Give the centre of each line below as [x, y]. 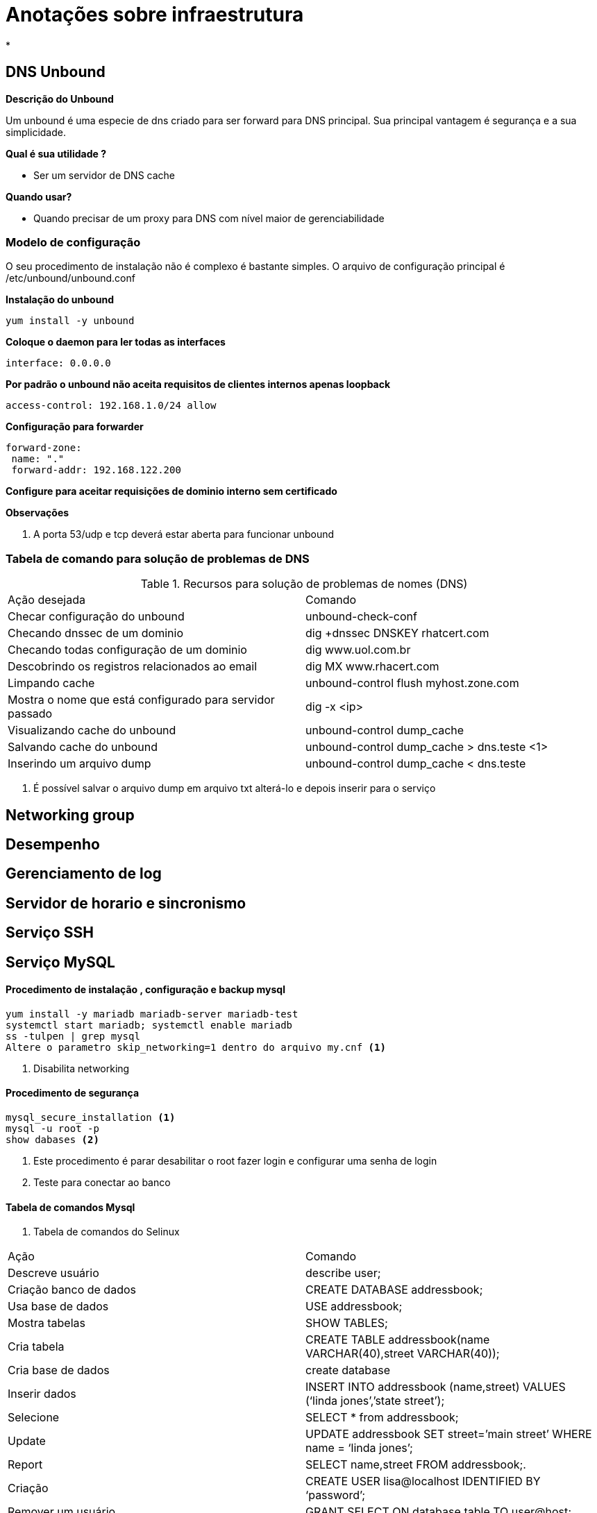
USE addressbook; [354, 1307]
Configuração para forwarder [75, 427]
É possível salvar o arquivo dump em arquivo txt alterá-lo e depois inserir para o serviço [235, 788]
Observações [37, 513]
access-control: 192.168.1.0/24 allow [111, 406]
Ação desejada [47, 600]
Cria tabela [36, 1347]
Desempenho [53, 844]
